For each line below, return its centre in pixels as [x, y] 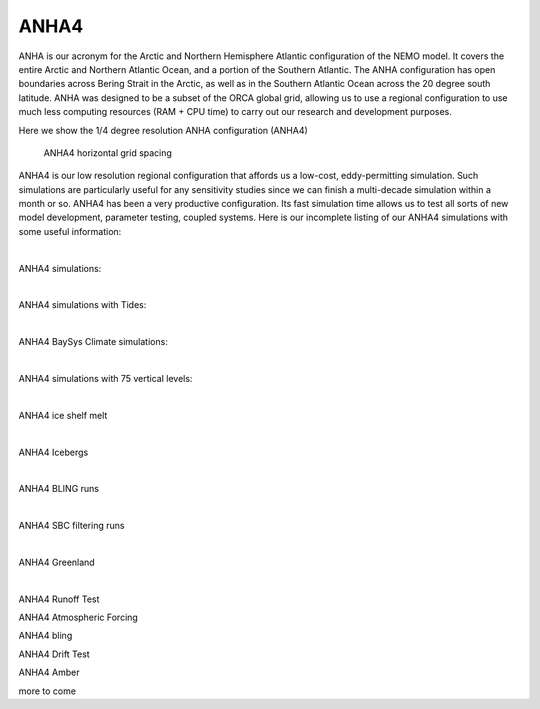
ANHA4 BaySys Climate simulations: [93, 342]
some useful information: [70, 231]
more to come [47, 691]
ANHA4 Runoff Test [59, 599]
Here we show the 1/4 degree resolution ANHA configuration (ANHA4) [163, 130]
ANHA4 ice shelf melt [63, 415]
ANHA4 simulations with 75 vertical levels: [105, 378]
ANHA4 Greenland [56, 562]
